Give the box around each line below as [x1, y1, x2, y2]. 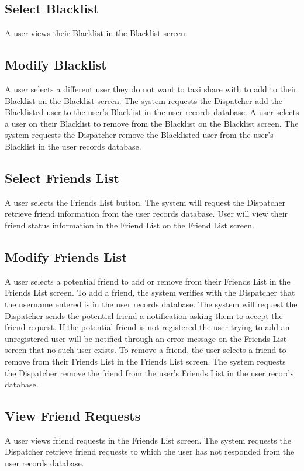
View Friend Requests [5, 407, 141, 425]
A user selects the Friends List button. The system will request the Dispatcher [5, 196, 286, 208]
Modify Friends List [5, 247, 127, 265]
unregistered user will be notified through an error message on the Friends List [5, 332, 287, 344]
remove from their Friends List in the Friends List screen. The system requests [5, 355, 286, 367]
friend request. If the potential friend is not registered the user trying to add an [5, 321, 290, 333]
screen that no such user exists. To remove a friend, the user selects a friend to [5, 344, 286, 356]
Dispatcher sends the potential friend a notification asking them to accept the [5, 309, 283, 321]
